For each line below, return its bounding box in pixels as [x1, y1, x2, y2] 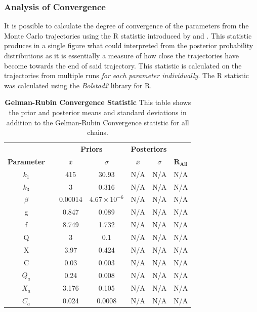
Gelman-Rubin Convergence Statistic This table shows [5, 97, 191, 108]
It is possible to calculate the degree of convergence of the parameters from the [4, 20, 249, 31]
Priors [80, 144, 103, 154]
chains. [87, 127, 109, 137]
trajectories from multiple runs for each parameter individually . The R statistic [4, 70, 249, 81]
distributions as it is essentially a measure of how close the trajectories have [4, 50, 239, 60]
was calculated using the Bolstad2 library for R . [4, 80, 152, 90]
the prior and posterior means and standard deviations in [9, 107, 187, 117]
